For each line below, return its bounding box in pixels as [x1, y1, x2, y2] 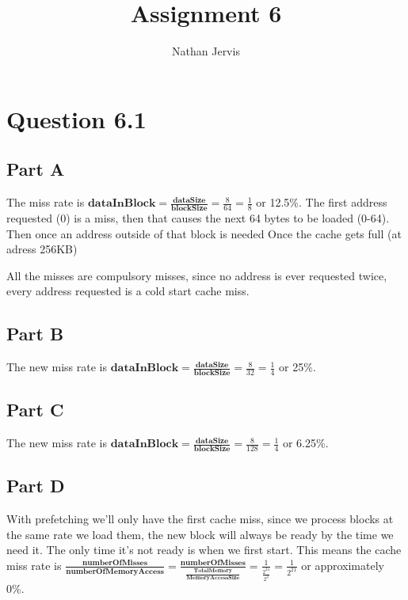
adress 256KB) [6, 241, 78, 257]
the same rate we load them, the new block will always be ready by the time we [6, 526, 394, 542]
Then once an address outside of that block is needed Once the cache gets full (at [6, 225, 402, 241]
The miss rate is [6, 194, 85, 211]
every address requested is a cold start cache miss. [6, 283, 250, 299]
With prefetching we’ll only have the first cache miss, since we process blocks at [6, 511, 394, 527]
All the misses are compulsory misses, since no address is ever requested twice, [6, 267, 387, 283]
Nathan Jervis [172, 43, 240, 59]
